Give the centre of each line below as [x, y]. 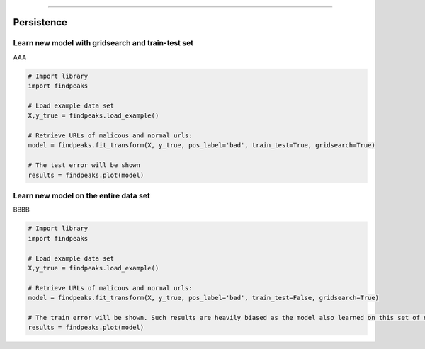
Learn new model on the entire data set [81, 196]
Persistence [40, 22]
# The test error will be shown [84, 165]
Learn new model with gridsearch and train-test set [103, 43]
